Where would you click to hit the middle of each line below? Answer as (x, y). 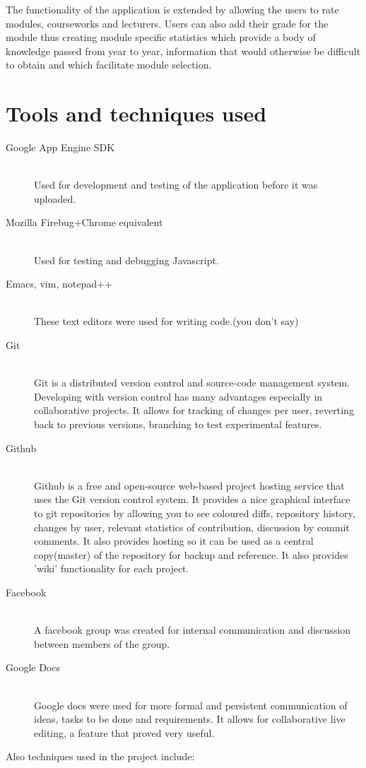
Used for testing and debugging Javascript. (126, 260)
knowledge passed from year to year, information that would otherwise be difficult (183, 51)
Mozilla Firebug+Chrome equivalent (84, 222)
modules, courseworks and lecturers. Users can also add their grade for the (167, 23)
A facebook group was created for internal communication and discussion (193, 630)
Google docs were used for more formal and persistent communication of (191, 705)
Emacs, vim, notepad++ (59, 284)
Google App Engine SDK (60, 147)
